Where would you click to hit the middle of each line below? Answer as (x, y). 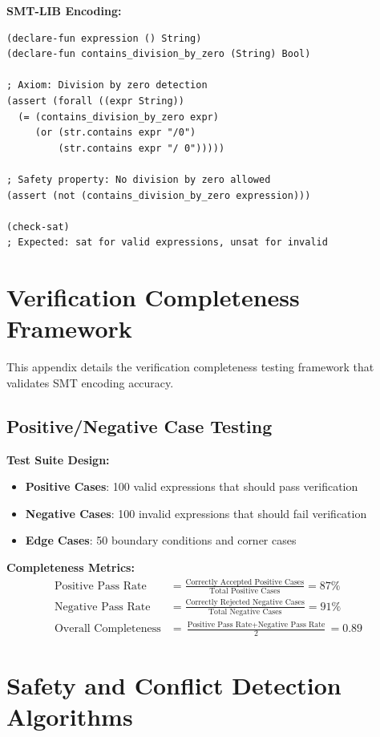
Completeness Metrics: (71, 567)
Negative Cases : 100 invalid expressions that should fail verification (196, 513)
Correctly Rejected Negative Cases (245, 603)
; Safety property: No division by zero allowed (139, 179)
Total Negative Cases (245, 611)
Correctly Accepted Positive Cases (245, 582)
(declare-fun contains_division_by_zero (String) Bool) (159, 54)
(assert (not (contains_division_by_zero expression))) (159, 195)
